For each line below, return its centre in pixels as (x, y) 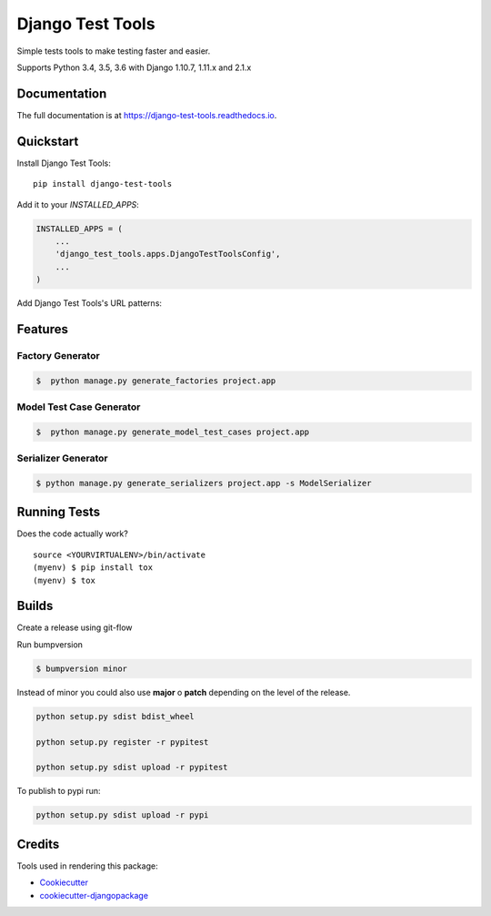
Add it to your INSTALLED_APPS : (78, 204)
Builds (35, 606)
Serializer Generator (62, 458)
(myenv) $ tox (64, 580)
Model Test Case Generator (79, 407)
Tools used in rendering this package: (87, 866)
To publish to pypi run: (59, 791)
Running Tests (58, 512)
